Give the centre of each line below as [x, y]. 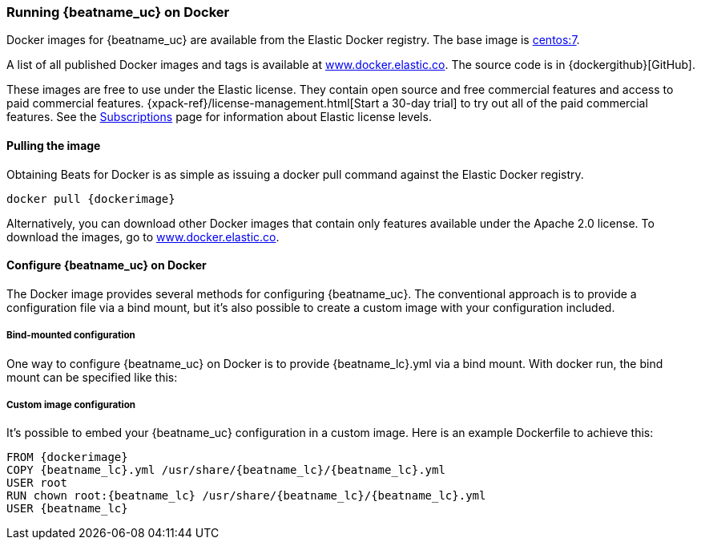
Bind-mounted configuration [71, 336]
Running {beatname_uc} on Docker [118, 12]
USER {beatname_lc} [67, 509]
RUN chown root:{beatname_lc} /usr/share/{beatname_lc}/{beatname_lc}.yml [246, 496]
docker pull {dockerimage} [91, 198]
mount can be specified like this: [92, 377]
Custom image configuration [71, 404]
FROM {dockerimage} [67, 457]
